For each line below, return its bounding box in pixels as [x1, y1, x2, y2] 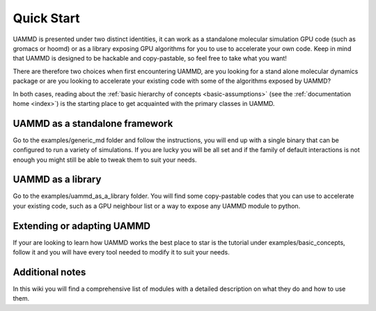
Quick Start [13, 10, 80, 26]
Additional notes [13, 266, 86, 278]
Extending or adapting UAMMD [13, 220, 151, 232]
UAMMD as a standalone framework [13, 117, 173, 129]
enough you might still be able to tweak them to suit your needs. [13, 155, 198, 164]
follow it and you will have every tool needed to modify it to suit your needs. [13, 248, 230, 257]
